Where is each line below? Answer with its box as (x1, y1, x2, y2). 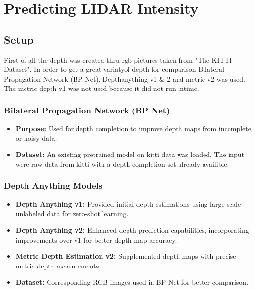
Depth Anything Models (4, 179, 102, 192)
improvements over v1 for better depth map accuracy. (15, 234, 177, 245)
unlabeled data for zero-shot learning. (15, 208, 128, 219)
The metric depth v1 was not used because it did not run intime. (4, 83, 199, 93)
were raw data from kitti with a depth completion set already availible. (15, 158, 229, 169)
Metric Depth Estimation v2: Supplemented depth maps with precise (15, 251, 236, 261)
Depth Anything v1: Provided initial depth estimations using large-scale (15, 199, 241, 209)
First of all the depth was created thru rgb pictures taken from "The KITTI (4, 54, 232, 65)
